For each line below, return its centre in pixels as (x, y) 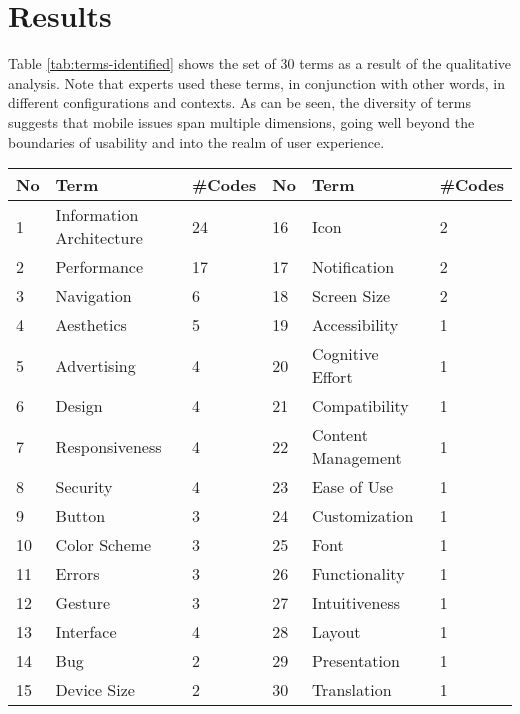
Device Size (95, 690)
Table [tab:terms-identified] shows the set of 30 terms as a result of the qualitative (260, 63)
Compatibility (360, 406)
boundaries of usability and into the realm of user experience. (196, 141)
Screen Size (351, 296)
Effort (332, 377)
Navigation (93, 296)
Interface (86, 632)
